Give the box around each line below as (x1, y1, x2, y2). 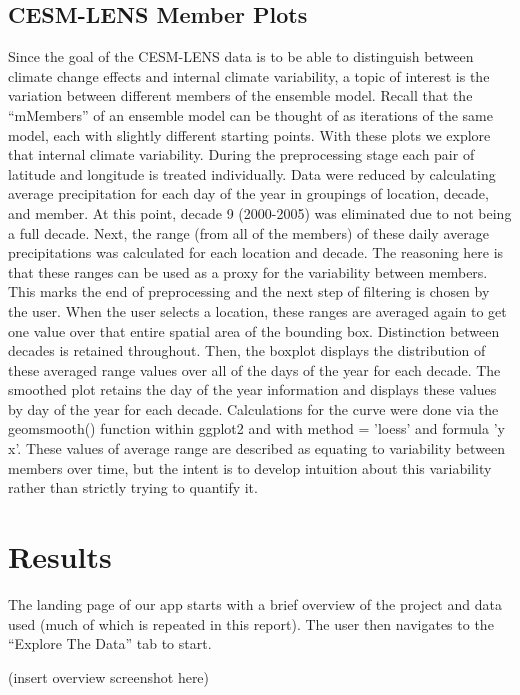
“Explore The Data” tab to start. (8, 633, 212, 654)
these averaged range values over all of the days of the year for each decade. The (8, 359, 501, 380)
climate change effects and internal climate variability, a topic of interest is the (8, 65, 490, 86)
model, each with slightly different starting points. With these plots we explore (8, 124, 491, 145)
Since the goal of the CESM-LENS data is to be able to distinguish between (8, 46, 474, 67)
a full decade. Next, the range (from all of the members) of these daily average (8, 222, 489, 243)
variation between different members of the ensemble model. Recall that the (8, 85, 473, 106)
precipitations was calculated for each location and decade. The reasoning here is (8, 242, 504, 263)
